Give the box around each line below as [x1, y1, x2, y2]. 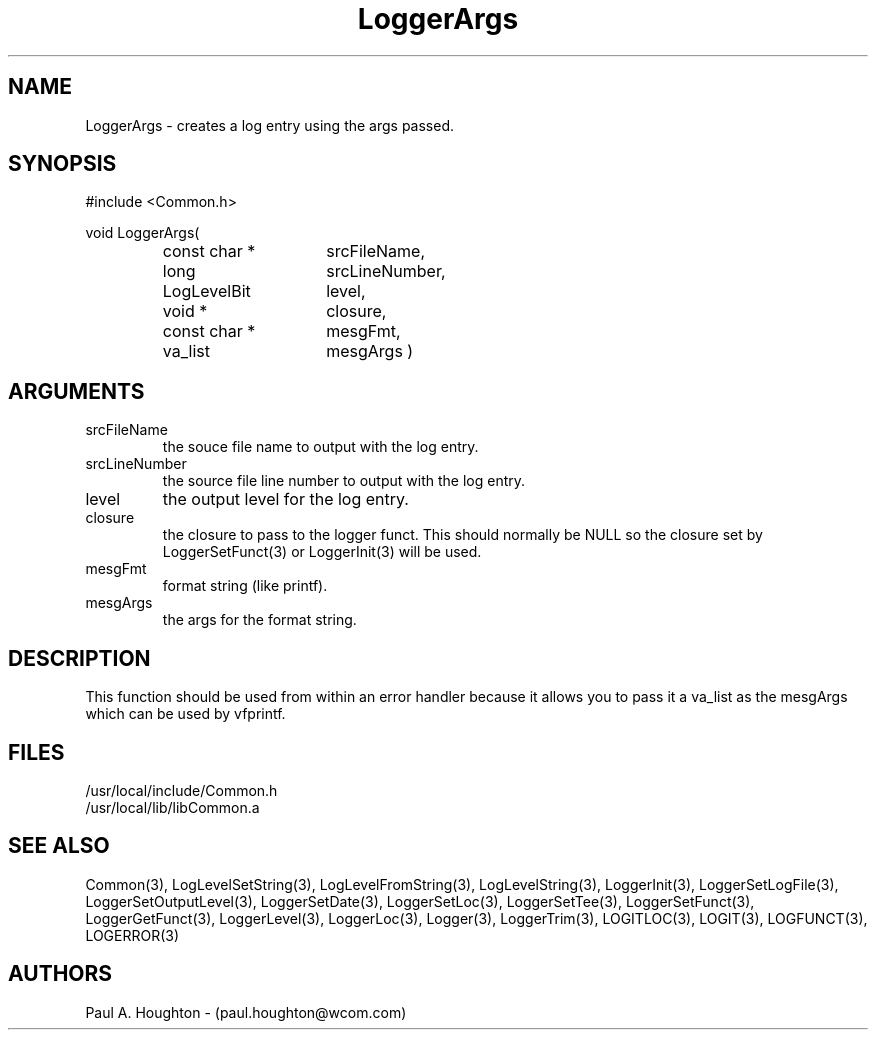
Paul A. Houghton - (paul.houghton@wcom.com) [85, 1003, 407, 1021]
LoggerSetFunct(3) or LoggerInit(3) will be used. [162, 543, 482, 561]
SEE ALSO [8, 833, 110, 859]
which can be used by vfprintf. [85, 705, 286, 723]
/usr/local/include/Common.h [85, 781, 278, 799]
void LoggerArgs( [85, 224, 200, 242]
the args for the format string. [162, 611, 357, 629]
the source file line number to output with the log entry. [162, 472, 526, 490]
